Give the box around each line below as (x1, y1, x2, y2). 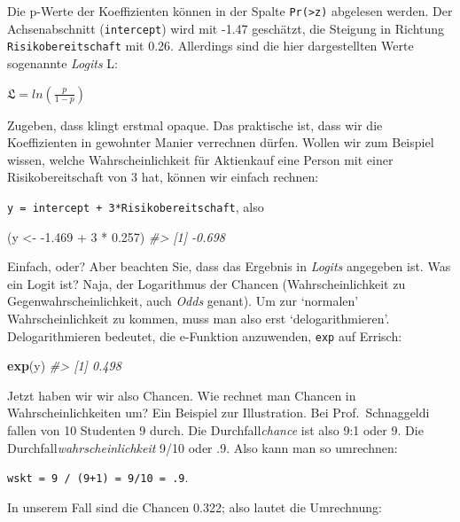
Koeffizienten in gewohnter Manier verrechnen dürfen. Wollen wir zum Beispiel (7, 133, 434, 152)
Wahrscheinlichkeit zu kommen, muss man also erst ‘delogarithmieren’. (7, 308, 390, 327)
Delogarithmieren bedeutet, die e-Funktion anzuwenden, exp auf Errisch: (7, 326, 402, 345)
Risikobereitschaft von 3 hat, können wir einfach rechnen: (7, 168, 319, 186)
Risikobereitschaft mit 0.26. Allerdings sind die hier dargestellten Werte (7, 36, 414, 55)
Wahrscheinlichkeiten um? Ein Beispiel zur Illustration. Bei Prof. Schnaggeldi (7, 403, 430, 422)
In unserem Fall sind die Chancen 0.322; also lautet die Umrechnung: (7, 497, 382, 516)
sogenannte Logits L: (7, 53, 118, 72)
